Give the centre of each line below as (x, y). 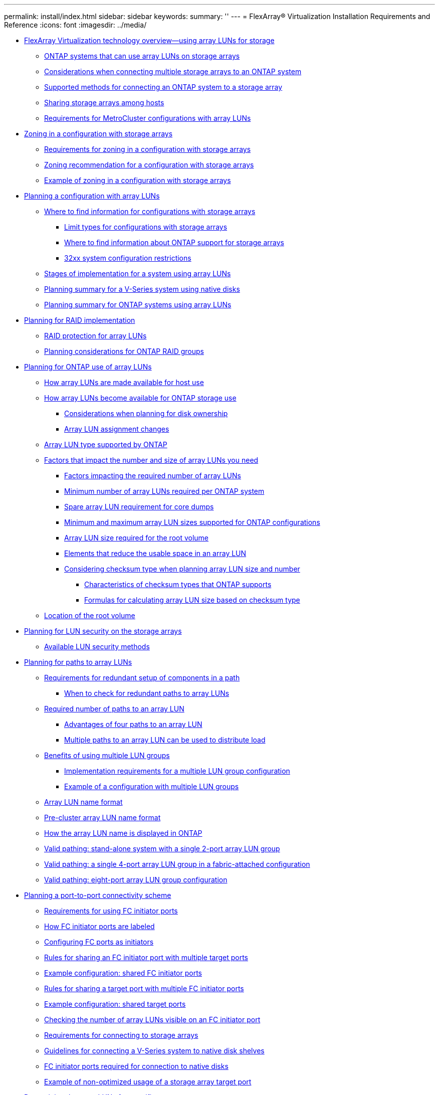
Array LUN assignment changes (117, 429)
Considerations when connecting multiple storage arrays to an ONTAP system (173, 71)
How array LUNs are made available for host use (124, 382)
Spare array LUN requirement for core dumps (139, 507)
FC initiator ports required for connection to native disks (136, 1066)
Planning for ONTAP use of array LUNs (88, 367)
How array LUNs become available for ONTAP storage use (140, 398)
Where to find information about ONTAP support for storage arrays (174, 242)
